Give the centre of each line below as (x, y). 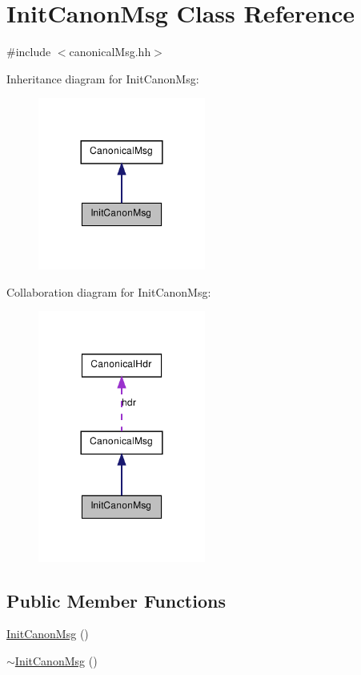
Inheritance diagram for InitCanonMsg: (103, 78)
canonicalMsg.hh (110, 52)
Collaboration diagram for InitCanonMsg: (109, 291)
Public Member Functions (116, 600)
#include (29, 52)
